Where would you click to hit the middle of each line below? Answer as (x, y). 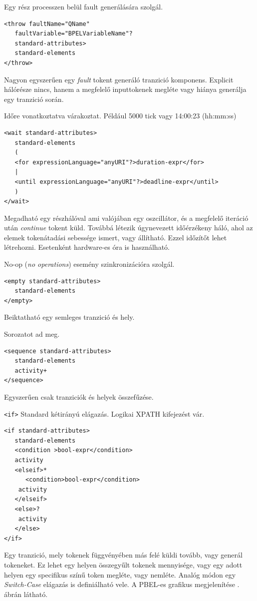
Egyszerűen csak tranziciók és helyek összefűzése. (79, 397)
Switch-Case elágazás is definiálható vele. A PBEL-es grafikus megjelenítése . (122, 584)
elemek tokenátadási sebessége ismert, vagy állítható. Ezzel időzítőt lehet (116, 237)
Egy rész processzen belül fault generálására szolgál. (84, 6)
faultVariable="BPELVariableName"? (74, 34)
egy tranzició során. (34, 99)
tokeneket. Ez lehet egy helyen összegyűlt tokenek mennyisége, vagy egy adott (123, 564)
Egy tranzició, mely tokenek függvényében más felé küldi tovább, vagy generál (123, 555)
